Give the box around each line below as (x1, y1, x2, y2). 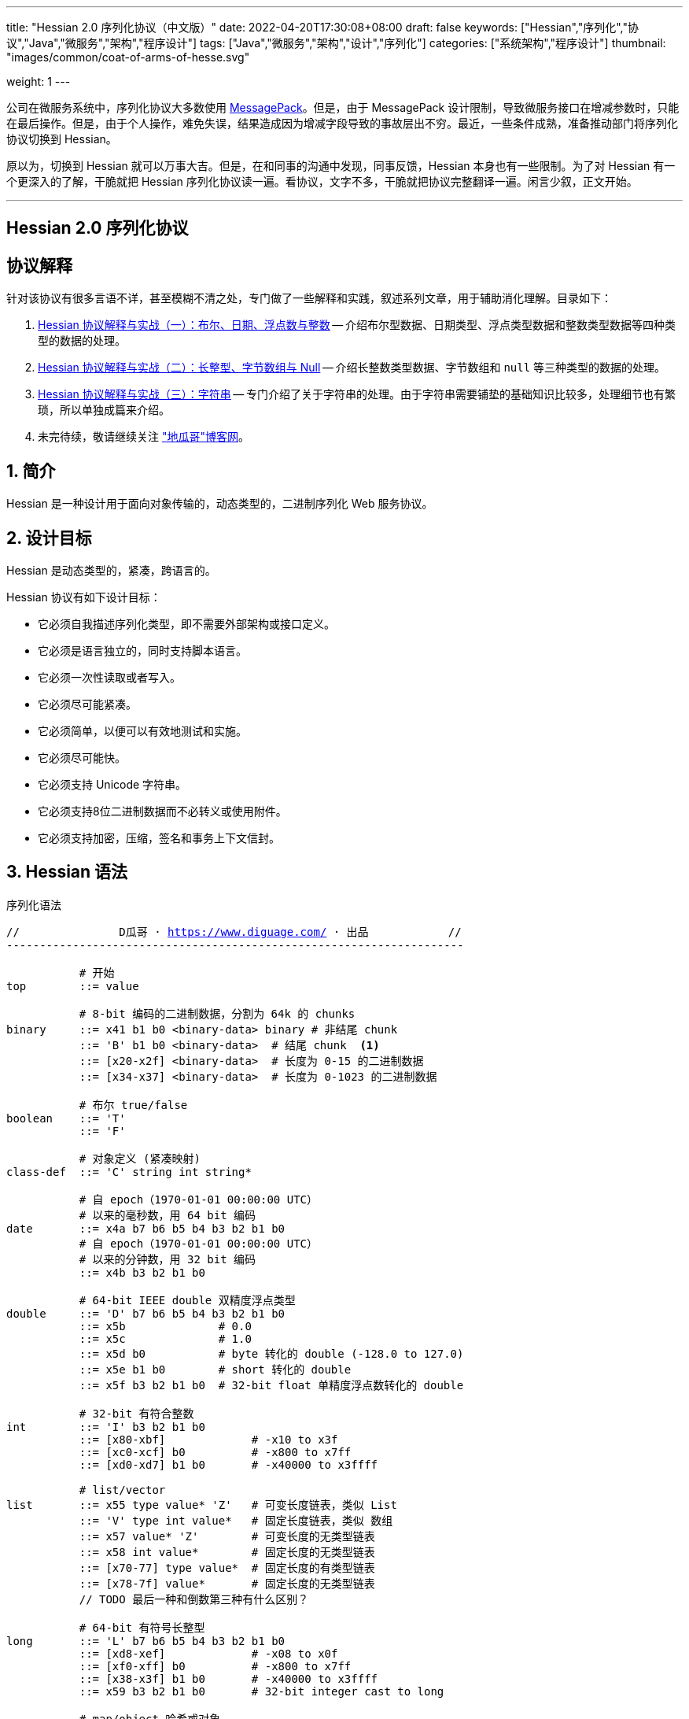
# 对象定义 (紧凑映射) (79, 1152, 201, 1165)
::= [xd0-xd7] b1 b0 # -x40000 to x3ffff (79, 1458, 378, 1471)
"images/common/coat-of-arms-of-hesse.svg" (6, 50, 250, 64)
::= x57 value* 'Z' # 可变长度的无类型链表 (79, 1529, 375, 1543)
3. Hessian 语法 (6, 862, 128, 882)
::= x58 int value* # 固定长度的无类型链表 (79, 1545, 375, 1558)
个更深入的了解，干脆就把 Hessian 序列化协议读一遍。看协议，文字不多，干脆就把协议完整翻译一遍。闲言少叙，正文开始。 (6, 175, 638, 188)
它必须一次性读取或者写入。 (38, 670, 181, 684)
